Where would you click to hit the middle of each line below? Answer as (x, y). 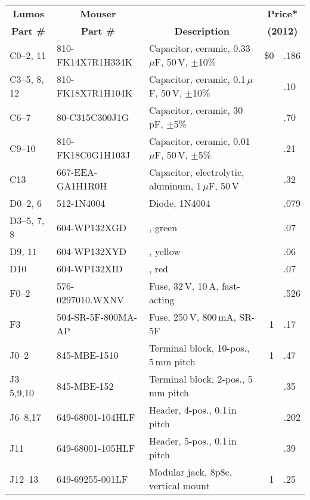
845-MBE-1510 (88, 355)
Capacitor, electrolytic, (196, 172)
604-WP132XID (90, 268)
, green (163, 227)
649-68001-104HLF (96, 417)
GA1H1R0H (82, 186)
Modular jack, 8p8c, (190, 472)
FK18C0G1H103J (94, 155)
